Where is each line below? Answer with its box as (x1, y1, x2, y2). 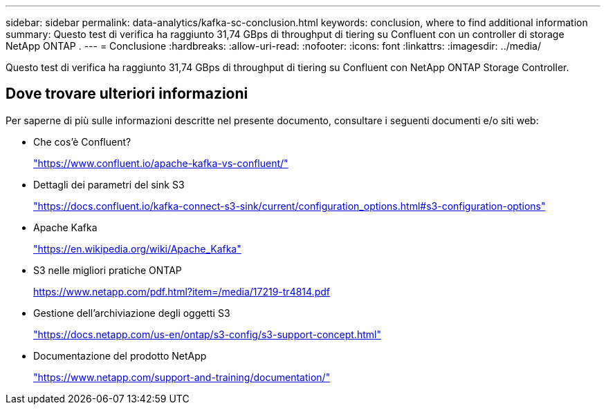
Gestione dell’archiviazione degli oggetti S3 (33, 306, 230, 319)
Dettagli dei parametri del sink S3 (33, 178, 185, 191)
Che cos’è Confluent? (33, 135, 131, 148)
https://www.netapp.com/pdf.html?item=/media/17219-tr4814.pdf (33, 285, 330, 297)
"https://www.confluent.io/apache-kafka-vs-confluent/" (33, 157, 288, 169)
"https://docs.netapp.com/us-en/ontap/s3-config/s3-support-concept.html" (33, 328, 381, 340)
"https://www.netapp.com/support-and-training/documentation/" (33, 371, 331, 383)
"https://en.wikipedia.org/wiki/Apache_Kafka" (33, 242, 241, 255)
